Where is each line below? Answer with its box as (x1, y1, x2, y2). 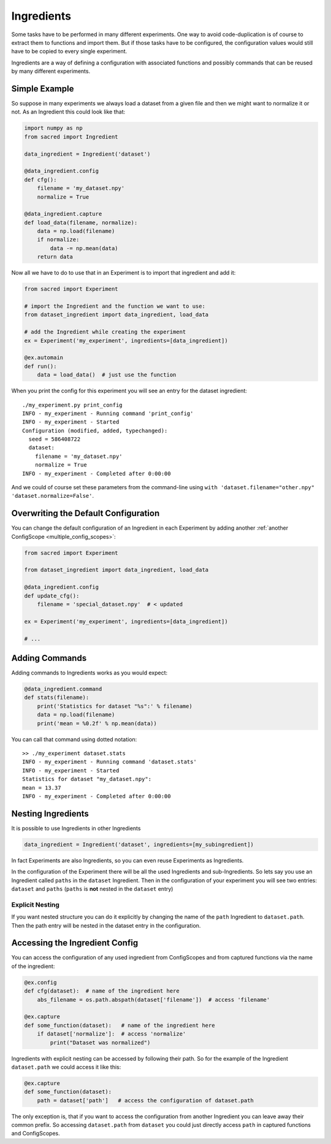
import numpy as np (24, 124, 83, 132)
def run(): (24, 362, 57, 370)
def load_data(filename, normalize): (24, 219, 138, 226)
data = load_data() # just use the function (37, 372, 177, 378)
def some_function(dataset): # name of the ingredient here (24, 1021, 215, 1029)
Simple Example (11, 83, 74, 94)
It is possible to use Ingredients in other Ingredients (11, 825, 141, 832)
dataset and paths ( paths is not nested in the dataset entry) (11, 885, 173, 893)
